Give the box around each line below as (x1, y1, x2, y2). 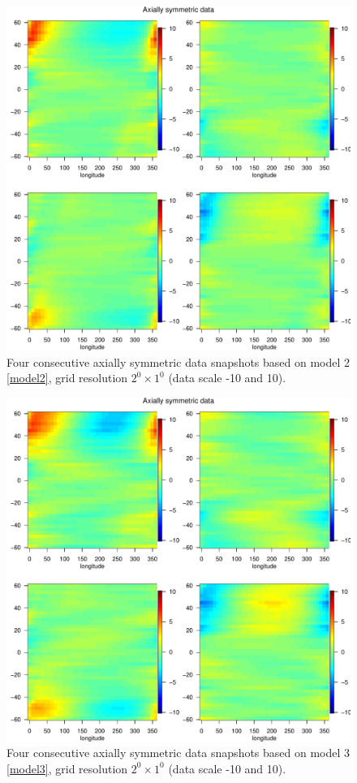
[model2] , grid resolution (6, 369, 128, 386)
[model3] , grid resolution (6, 759, 128, 777)
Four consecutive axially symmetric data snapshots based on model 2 (6, 353, 351, 370)
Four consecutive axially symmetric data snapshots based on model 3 (6, 744, 351, 761)
